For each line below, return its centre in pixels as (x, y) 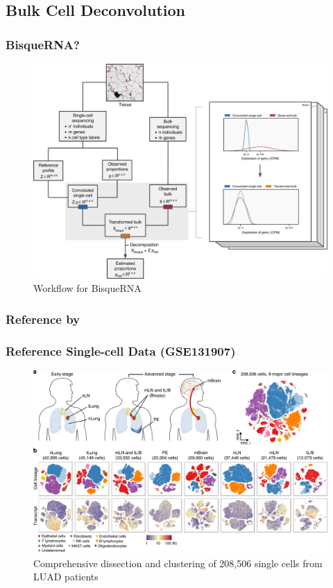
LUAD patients (66, 577)
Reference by (43, 319)
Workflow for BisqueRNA (87, 288)
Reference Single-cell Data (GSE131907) (121, 351)
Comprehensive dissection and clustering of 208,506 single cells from (178, 563)
